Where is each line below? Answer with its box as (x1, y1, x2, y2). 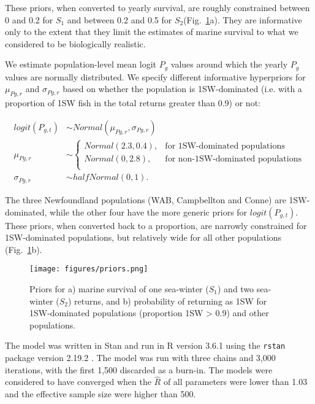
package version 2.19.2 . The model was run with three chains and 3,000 (5, 351, 276, 364)
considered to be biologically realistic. (5, 37, 146, 50)
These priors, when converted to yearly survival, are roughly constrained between (5, 1, 310, 14)
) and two (218, 282, 254, 295)
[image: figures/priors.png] (29, 265, 148, 274)
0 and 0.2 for (5, 13, 53, 26)
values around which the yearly (170, 58, 288, 71)
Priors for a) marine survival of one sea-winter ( (29, 282, 209, 295)
